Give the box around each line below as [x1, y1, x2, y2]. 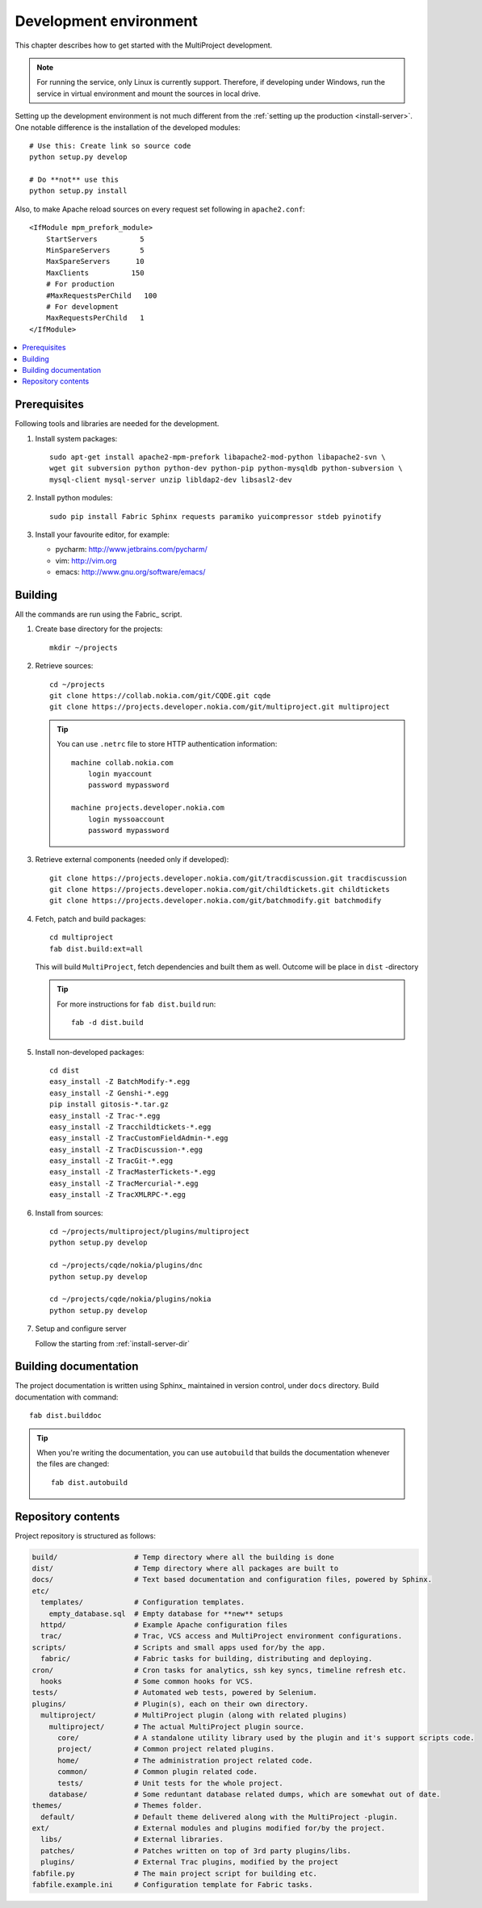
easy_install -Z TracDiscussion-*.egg [49, 1144, 203, 1154]
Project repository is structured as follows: [15, 1530, 157, 1541]
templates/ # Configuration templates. [40, 1598, 245, 1607]
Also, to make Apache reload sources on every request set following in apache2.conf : [15, 204, 306, 214]
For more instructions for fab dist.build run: [57, 999, 216, 1009]
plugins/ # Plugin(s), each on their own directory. [31, 1699, 309, 1709]
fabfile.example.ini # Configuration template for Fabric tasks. [31, 1881, 313, 1889]
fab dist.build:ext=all [49, 944, 144, 953]
